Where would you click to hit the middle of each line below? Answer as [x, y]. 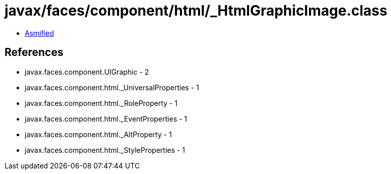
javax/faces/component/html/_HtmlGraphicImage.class [196, 11]
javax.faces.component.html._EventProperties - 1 [106, 119]
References [34, 52]
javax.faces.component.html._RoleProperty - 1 [101, 103]
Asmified [40, 33]
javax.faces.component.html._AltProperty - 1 [98, 134]
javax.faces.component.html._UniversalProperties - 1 [112, 87]
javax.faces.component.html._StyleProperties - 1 [105, 150]
